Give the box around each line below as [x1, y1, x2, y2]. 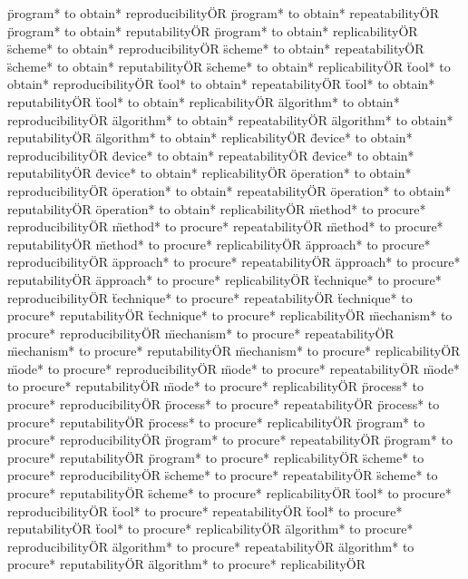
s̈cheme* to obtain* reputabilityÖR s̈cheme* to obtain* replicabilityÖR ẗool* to [7, 56, 451, 75]
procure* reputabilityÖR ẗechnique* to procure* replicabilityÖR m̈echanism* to [7, 306, 453, 325]
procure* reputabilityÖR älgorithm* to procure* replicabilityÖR [7, 554, 366, 574]
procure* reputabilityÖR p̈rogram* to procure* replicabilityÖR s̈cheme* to [7, 447, 424, 466]
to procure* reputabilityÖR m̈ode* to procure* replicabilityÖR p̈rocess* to [7, 377, 424, 396]
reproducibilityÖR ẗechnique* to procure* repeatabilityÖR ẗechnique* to [7, 288, 413, 307]
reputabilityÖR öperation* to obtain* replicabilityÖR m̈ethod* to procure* [7, 199, 426, 218]
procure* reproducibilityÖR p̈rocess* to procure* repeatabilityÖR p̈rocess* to [7, 395, 440, 414]
